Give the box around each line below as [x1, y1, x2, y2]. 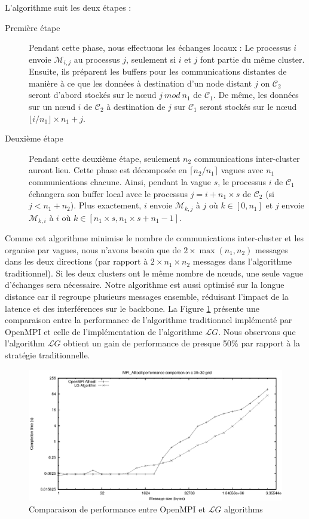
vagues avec [221, 164, 264, 176]
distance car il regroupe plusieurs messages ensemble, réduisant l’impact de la [5, 290, 289, 303]
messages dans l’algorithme [192, 255, 292, 268]
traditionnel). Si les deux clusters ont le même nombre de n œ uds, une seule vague [5, 266, 304, 279]
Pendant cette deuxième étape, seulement [29, 152, 180, 164]
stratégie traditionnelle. [5, 349, 90, 361]
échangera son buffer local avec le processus [29, 187, 188, 199]
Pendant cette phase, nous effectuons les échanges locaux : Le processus [29, 41, 291, 54]
